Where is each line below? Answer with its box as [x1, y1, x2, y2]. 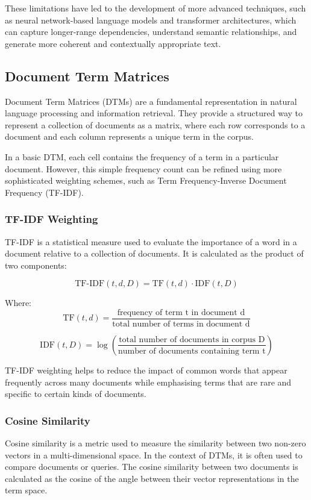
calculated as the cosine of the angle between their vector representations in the [5, 472, 299, 484]
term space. [5, 484, 48, 496]
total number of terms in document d [112, 319, 250, 328]
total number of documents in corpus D [119, 335, 265, 344]
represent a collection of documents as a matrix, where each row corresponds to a [5, 118, 306, 131]
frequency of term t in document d [117, 308, 245, 317]
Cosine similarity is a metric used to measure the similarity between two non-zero [5, 436, 306, 449]
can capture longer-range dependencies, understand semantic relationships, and [5, 25, 297, 38]
